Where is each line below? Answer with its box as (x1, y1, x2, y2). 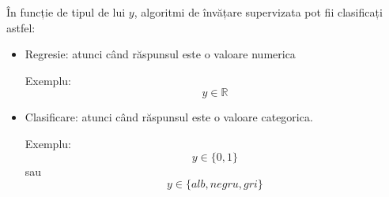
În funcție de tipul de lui (6, 4, 126, 20)
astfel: (6, 19, 36, 35)
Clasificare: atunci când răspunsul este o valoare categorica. (25, 109, 313, 125)
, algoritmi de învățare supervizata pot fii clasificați (134, 4, 383, 20)
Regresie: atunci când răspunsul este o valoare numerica (25, 46, 296, 62)
